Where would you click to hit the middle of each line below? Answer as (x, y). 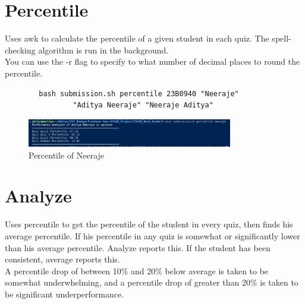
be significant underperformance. (65, 294)
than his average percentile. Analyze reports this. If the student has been (138, 247)
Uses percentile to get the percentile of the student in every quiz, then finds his (149, 224)
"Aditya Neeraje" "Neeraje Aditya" (143, 105)
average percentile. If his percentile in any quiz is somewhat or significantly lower (152, 235)
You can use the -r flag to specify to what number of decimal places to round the (152, 61)
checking (20, 50)
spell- (282, 38)
